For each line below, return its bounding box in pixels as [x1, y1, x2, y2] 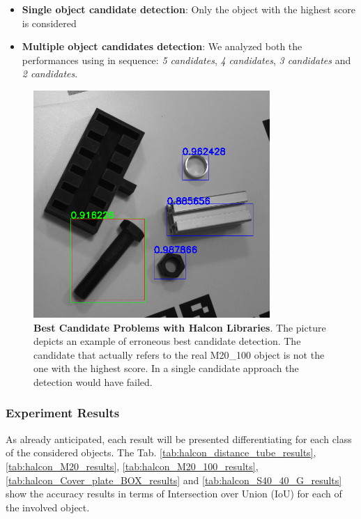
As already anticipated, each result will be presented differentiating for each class [6, 431, 352, 446]
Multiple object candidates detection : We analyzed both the [22, 39, 302, 54]
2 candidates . [22, 66, 78, 81]
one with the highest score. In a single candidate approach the [33, 361, 299, 375]
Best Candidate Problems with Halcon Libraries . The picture [33, 320, 326, 334]
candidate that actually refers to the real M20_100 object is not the [33, 347, 325, 362]
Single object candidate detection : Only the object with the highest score [22, 2, 355, 16]
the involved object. [6, 499, 90, 514]
